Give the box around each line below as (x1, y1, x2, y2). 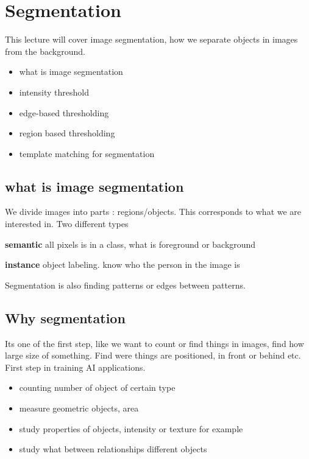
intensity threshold (19, 85, 89, 98)
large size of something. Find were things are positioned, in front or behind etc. (5, 349, 301, 362)
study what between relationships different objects (19, 443, 207, 455)
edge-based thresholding (19, 106, 109, 119)
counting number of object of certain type (19, 381, 176, 394)
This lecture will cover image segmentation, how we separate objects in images (5, 33, 298, 46)
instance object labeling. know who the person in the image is (5, 258, 240, 271)
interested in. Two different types (5, 217, 129, 230)
